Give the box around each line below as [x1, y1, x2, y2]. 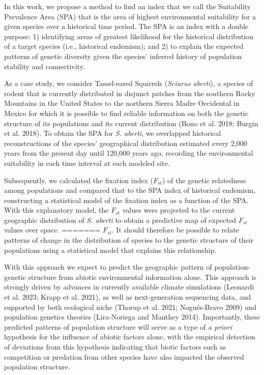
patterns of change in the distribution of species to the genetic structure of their [4, 235, 254, 245]
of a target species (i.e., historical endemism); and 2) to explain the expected [4, 41, 244, 51]
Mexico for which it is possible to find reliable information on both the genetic [4, 107, 248, 118]
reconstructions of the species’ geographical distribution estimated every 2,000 [4, 137, 247, 148]
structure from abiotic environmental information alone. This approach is [28, 271, 256, 282]
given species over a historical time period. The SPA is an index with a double [4, 21, 249, 32]
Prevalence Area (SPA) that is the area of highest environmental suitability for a [4, 11, 256, 21]
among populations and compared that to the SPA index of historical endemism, [4, 185, 256, 195]
